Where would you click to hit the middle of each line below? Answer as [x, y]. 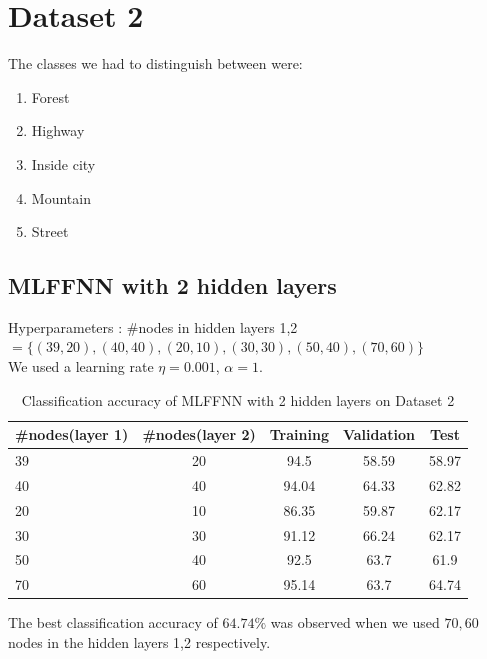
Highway [58, 130]
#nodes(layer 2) [199, 434]
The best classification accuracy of [113, 622]
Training [299, 434]
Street [50, 231]
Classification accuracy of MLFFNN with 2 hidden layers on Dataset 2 [238, 399]
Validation [379, 434]
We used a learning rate [81, 366]
